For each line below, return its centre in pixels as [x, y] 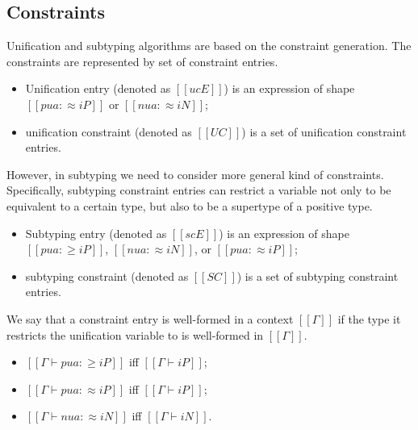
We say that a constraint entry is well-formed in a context [150, 318]
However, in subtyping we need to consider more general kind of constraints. [195, 174]
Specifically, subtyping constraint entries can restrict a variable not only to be [199, 190]
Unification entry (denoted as [98, 88]
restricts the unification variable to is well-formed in [135, 334]
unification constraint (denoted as [109, 131]
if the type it [369, 318]
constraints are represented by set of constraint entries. [142, 61]
